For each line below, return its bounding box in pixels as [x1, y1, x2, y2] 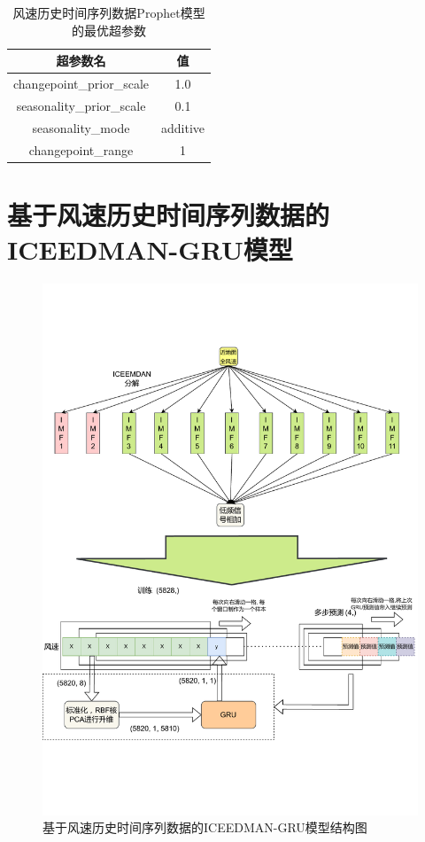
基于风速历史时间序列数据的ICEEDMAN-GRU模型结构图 [42, 818, 367, 837]
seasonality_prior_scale [16, 96, 146, 114]
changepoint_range [28, 140, 134, 159]
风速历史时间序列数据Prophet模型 [12, 4, 205, 21]
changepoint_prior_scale [13, 74, 150, 93]
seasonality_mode [32, 118, 130, 136]
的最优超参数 [72, 20, 147, 39]
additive [161, 118, 205, 136]
